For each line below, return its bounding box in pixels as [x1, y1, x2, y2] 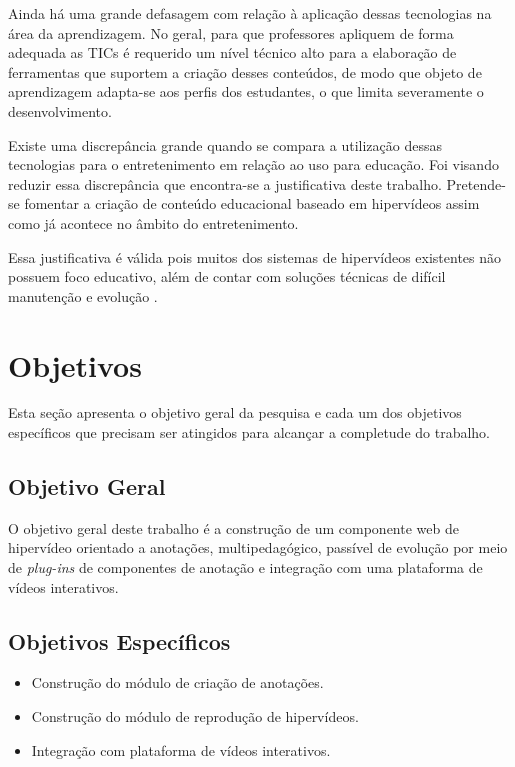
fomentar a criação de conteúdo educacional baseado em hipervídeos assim [24, 193, 480, 214]
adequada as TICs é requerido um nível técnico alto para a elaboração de [8, 42, 457, 63]
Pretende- [446, 173, 506, 194]
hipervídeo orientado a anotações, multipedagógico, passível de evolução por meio [8, 537, 508, 558]
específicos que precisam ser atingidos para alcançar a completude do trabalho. [8, 422, 491, 443]
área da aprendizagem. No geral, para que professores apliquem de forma [8, 22, 454, 43]
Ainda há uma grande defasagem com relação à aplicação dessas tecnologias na [8, 3, 492, 23]
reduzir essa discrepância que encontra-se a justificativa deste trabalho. [8, 173, 442, 194]
